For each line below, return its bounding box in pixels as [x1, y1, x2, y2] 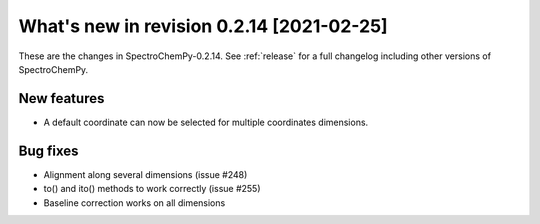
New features [18, 90, 105, 107]
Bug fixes [18, 142, 79, 159]
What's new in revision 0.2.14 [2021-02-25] [18, 15, 389, 37]
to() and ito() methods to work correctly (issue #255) [43, 183, 261, 195]
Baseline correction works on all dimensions [43, 196, 226, 209]
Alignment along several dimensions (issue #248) [43, 168, 248, 180]
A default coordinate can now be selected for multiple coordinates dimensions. [43, 116, 369, 128]
